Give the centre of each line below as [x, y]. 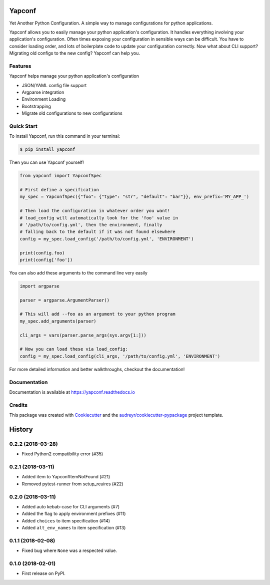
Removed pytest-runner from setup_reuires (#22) [72, 484]
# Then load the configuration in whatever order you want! [95, 211]
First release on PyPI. [44, 573]
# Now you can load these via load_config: [74, 349]
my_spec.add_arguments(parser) [58, 321]
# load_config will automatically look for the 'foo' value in [99, 218]
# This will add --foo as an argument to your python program [97, 314]
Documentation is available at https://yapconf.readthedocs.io [72, 392]
